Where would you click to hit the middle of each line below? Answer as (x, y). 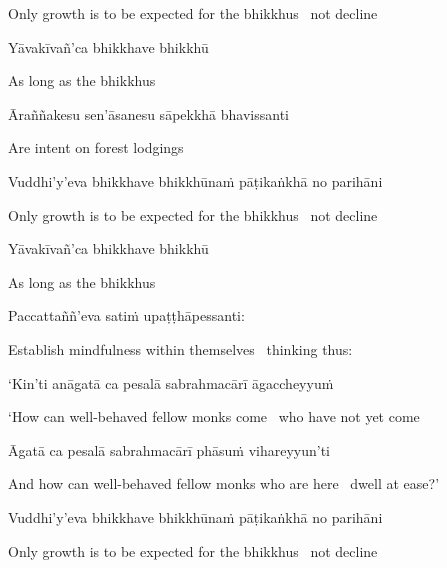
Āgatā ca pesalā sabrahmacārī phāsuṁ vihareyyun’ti (169, 449)
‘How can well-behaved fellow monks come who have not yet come (214, 416)
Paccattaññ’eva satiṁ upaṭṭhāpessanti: (126, 315)
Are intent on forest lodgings (96, 147)
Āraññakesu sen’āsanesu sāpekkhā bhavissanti (148, 113)
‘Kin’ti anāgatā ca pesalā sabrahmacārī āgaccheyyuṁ (171, 382)
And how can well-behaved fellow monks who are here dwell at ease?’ (224, 483)
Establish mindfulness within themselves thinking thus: (180, 348)
